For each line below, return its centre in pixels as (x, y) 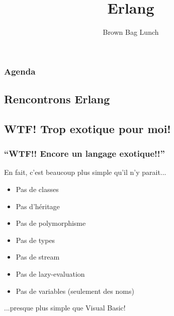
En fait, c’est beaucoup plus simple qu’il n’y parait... (85, 172)
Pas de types (35, 240)
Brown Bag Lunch (131, 32)
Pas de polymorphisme (51, 223)
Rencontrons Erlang (57, 99)
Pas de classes (37, 189)
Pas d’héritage (38, 206)
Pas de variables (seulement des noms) (75, 291)
